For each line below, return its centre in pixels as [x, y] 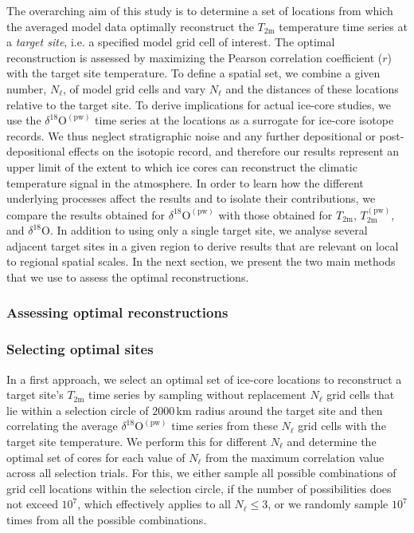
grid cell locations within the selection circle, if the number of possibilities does [199, 488]
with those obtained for [275, 214]
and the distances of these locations [312, 88]
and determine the [332, 441]
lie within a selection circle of [78, 410]
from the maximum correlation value [295, 457]
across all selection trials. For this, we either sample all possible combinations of [201, 473]
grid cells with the [342, 426]
